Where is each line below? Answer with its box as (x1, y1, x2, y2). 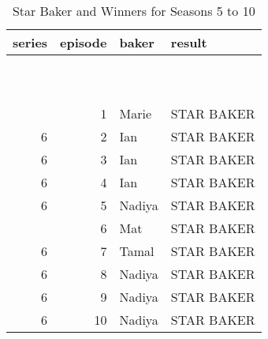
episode (60, 33, 107, 51)
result (170, 33, 207, 51)
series (13, 33, 48, 51)
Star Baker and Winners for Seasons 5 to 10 (12, 2, 255, 20)
